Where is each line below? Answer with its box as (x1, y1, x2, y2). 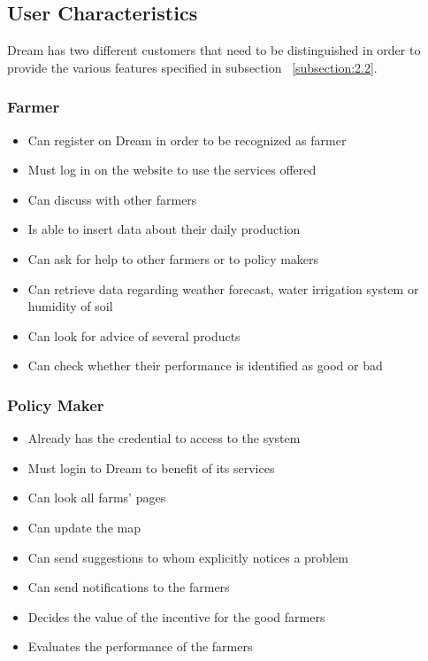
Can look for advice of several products (27, 326, 241, 345)
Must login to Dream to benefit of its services (27, 458, 275, 477)
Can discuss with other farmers (27, 190, 197, 208)
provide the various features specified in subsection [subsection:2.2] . (7, 58, 378, 76)
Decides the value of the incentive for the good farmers (27, 607, 325, 626)
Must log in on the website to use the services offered (27, 160, 317, 179)
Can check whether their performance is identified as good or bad (27, 356, 383, 375)
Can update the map (27, 517, 141, 536)
